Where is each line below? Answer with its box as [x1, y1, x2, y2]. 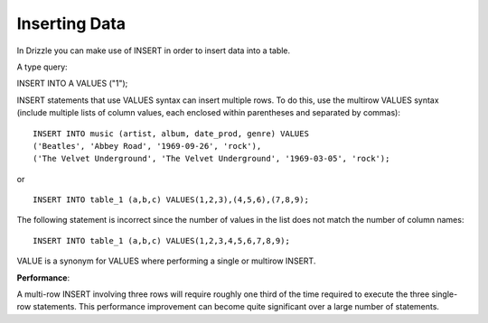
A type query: [16, 61, 68, 72]
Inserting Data [16, 14, 127, 33]
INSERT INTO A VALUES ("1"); [16, 78, 128, 89]
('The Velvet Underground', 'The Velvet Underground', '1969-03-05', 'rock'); [33, 153, 390, 164]
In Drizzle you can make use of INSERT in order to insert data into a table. [16, 45, 291, 56]
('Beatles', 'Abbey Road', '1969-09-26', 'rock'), [33, 141, 262, 151]
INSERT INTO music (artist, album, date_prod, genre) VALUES [33, 128, 309, 139]
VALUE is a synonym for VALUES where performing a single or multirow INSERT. [16, 255, 316, 266]
